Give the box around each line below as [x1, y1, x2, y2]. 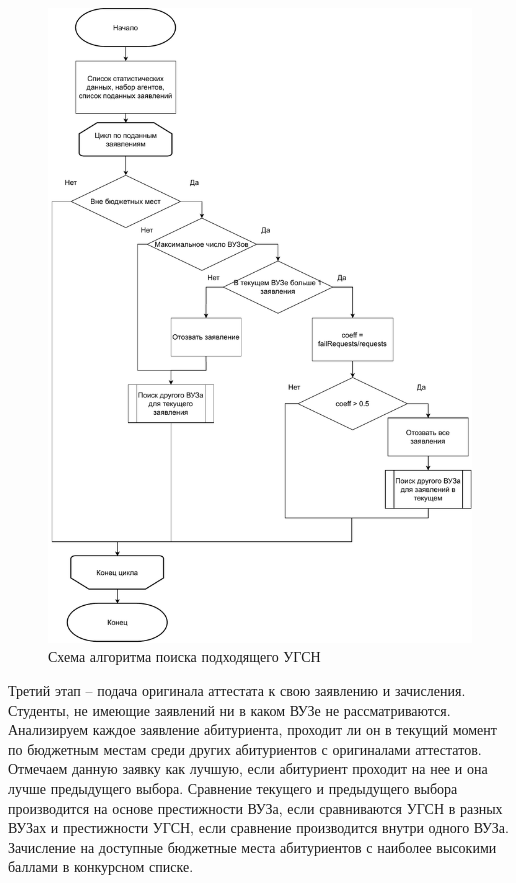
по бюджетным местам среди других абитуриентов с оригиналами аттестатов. [8, 738, 482, 759]
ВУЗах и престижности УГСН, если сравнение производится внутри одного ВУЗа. [8, 817, 509, 838]
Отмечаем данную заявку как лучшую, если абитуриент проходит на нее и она [8, 758, 488, 779]
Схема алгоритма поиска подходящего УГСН [48, 646, 321, 667]
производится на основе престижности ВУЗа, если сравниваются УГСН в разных [8, 797, 503, 818]
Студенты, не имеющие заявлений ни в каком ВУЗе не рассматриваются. [8, 699, 451, 720]
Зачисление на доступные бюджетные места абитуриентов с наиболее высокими [8, 836, 497, 857]
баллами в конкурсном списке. [8, 856, 194, 877]
